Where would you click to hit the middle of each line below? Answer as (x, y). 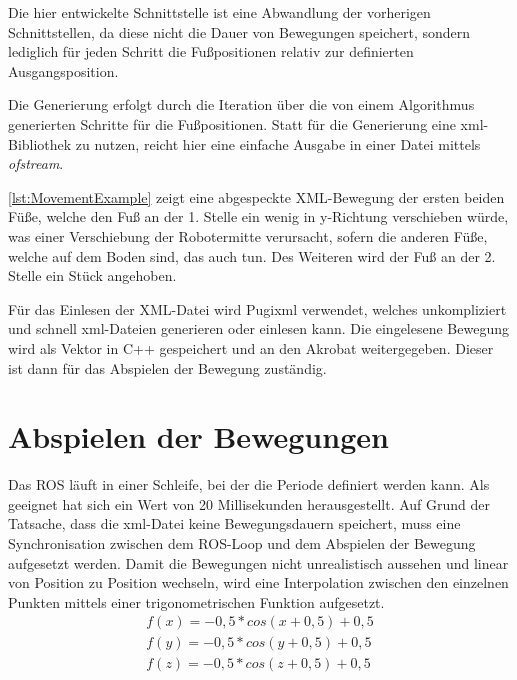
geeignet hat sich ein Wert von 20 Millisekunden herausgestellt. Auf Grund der (249, 503)
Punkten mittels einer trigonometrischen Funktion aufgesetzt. (196, 601)
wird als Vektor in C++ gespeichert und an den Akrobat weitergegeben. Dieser (251, 347)
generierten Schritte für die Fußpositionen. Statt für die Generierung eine (232, 123)
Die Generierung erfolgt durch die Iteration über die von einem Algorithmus (241, 104)
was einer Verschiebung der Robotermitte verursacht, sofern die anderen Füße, (248, 235)
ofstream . (36, 163)
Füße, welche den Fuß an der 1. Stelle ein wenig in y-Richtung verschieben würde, (258, 216)
